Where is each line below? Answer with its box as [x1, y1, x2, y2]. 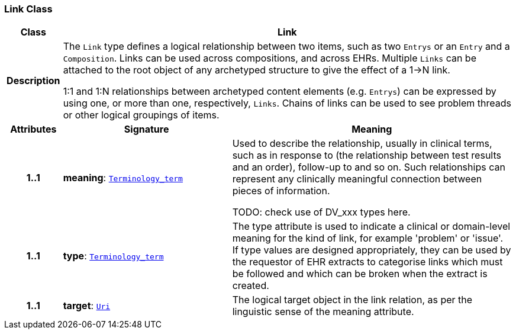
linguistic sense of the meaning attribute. [232, 306, 414, 318]
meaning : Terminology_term [63, 172, 183, 184]
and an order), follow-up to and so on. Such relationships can [232, 161, 505, 174]
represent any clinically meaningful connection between [232, 173, 482, 185]
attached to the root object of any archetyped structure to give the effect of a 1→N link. [63, 64, 450, 76]
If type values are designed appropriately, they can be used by [232, 244, 511, 256]
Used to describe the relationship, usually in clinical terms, [232, 137, 492, 150]
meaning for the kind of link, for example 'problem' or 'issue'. [232, 232, 504, 245]
